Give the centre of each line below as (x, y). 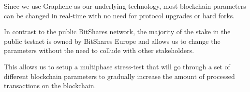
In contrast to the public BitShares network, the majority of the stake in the (117, 32)
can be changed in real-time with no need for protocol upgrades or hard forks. (119, 15)
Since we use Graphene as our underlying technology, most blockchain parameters (125, 6)
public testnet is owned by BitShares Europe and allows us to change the (112, 41)
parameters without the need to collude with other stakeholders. (99, 50)
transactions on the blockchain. (50, 85)
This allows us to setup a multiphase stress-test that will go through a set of (117, 66)
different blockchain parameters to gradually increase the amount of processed (119, 76)
